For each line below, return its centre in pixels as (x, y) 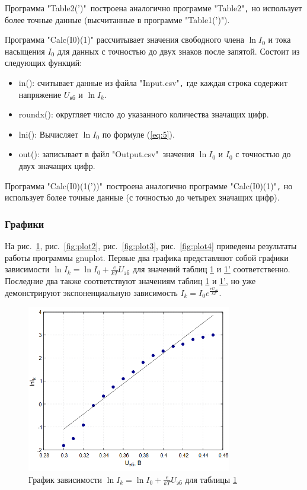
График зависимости (65, 479)
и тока (279, 39)
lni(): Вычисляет (49, 134)
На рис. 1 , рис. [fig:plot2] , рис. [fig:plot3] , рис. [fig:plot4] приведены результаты (151, 246)
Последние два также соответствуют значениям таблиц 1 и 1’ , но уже (130, 281)
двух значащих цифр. (57, 166)
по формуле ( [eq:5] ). (138, 134)
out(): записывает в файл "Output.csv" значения (106, 154)
